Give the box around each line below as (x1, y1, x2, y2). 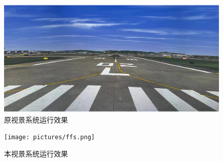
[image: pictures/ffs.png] (4, 134, 95, 141)
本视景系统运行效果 (4, 148, 68, 158)
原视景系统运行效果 (4, 114, 68, 125)
